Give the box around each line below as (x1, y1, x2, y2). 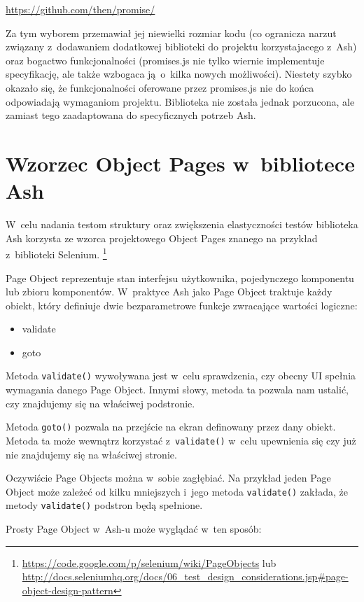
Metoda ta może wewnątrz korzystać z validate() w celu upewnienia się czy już (6, 433, 356, 447)
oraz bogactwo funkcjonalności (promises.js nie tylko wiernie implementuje (6, 52, 325, 67)
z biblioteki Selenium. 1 (6, 245, 107, 261)
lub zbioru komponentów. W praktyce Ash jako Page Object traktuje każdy (6, 284, 332, 299)
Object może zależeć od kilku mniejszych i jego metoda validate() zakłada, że (6, 484, 348, 498)
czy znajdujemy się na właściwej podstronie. (6, 395, 195, 410)
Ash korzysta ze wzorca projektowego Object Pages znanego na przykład (6, 230, 318, 245)
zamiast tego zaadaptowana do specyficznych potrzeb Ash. (6, 108, 256, 122)
